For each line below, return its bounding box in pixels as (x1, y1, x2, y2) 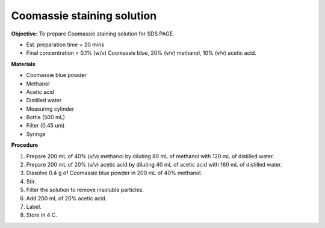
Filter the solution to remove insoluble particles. (26, 186, 144, 194)
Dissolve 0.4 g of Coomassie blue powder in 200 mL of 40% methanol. (26, 169, 203, 177)
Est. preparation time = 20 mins (26, 41, 105, 48)
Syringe (26, 130, 46, 138)
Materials (11, 60, 36, 67)
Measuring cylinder (26, 105, 75, 112)
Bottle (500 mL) (26, 114, 66, 121)
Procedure (11, 141, 39, 149)
